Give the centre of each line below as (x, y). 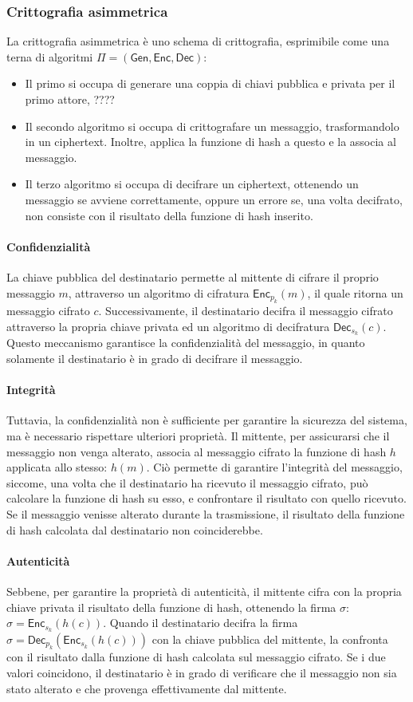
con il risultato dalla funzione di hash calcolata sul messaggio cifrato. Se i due (196, 657)
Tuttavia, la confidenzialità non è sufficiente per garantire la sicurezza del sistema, (207, 420)
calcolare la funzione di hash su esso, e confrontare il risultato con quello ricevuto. (206, 498)
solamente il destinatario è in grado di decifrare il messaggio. (155, 358)
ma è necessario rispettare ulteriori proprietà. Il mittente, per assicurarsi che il (198, 435)
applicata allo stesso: (57, 467)
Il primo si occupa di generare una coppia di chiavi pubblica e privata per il (210, 83)
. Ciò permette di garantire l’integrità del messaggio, (274, 467)
